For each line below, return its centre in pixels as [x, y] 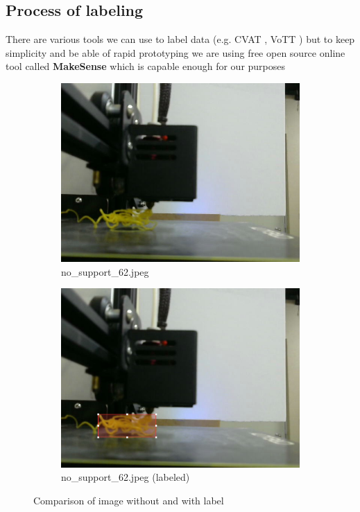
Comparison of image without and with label [129, 500]
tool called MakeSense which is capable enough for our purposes [146, 66]
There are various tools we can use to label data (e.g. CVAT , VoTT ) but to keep [180, 39]
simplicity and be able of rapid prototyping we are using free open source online [175, 52]
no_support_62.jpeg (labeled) [126, 477]
